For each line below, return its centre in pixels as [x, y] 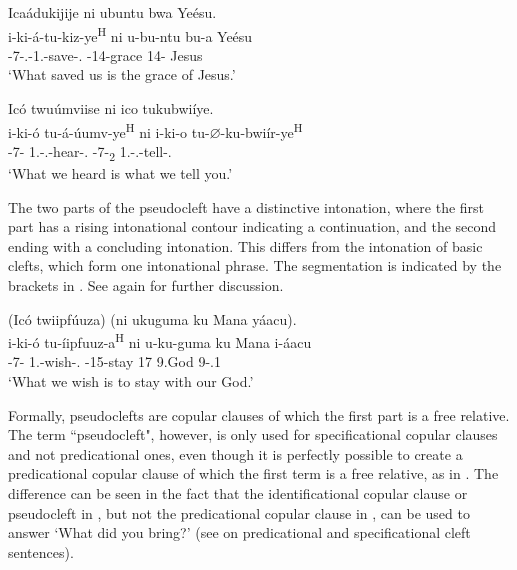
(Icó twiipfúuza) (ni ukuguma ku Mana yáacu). [152, 318]
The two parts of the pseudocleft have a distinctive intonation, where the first [246, 206]
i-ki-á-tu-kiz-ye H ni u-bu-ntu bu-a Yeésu [130, 34]
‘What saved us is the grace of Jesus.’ [122, 74]
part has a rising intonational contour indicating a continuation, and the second [252, 226]
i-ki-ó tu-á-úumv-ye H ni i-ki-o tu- [109, 130]
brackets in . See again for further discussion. [146, 284]
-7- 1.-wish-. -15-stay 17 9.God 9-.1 [114, 361]
